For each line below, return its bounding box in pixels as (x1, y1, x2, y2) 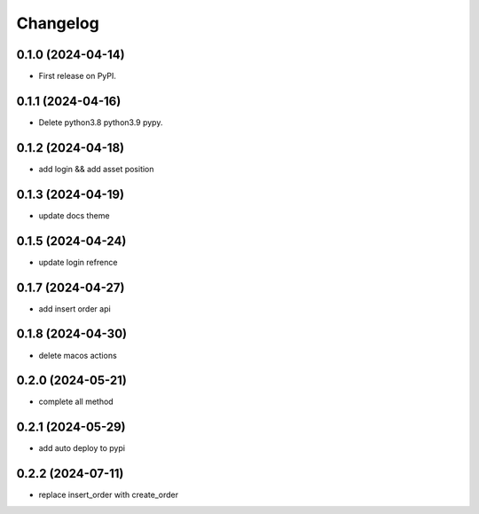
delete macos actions (38, 350, 117, 360)
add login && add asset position (38, 163, 154, 174)
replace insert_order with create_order (38, 489, 179, 501)
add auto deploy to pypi (38, 443, 126, 454)
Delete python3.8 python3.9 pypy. (38, 116, 163, 128)
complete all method (38, 396, 114, 407)
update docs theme (38, 210, 110, 221)
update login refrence (38, 257, 118, 267)
